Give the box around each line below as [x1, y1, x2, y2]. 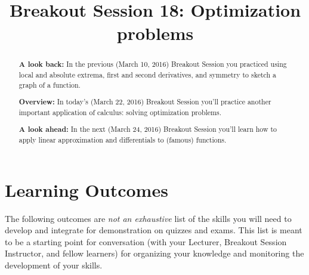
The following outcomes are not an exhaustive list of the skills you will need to [5, 212, 292, 224]
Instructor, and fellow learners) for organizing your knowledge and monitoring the [5, 247, 304, 259]
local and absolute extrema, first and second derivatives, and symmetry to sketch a [18, 70, 276, 80]
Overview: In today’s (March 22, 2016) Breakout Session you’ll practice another [18, 97, 271, 107]
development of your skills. [5, 259, 103, 271]
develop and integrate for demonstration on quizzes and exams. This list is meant [5, 224, 302, 236]
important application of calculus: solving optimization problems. [18, 107, 221, 117]
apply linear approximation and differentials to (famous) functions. [18, 135, 227, 145]
